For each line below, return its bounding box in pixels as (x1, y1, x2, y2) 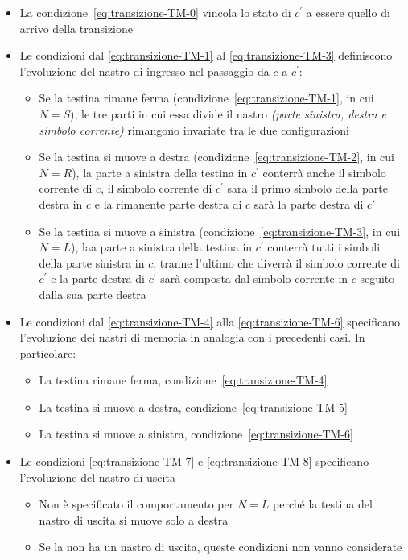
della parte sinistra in (39, 254, 145, 271)
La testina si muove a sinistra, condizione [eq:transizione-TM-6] (39, 425, 353, 442)
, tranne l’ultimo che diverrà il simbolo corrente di (153, 254, 400, 271)
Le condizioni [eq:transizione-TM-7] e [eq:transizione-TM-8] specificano (19, 453, 369, 470)
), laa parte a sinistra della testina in (71, 239, 253, 255)
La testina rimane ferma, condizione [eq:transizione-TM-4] (39, 371, 328, 388)
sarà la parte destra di (253, 195, 364, 212)
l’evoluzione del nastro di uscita (19, 468, 175, 485)
